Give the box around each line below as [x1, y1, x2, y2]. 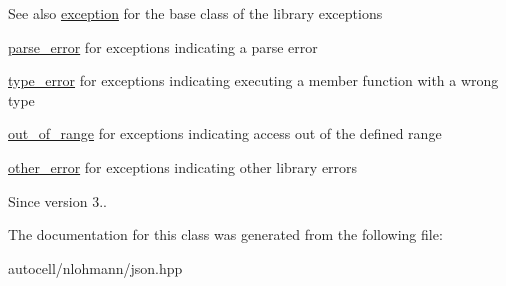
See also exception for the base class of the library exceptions [8, 3, 383, 23]
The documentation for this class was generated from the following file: [8, 224, 443, 245]
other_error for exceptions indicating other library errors [8, 156, 358, 177]
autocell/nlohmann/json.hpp [8, 257, 183, 278]
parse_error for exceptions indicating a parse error [8, 36, 318, 57]
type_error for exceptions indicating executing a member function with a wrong [8, 70, 499, 91]
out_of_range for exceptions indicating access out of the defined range [8, 123, 442, 144]
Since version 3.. [8, 190, 107, 211]
